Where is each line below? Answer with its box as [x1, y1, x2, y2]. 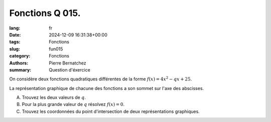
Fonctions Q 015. [9, 7, 81, 18]
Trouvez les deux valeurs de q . [22, 94, 86, 100]
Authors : [9, 60, 29, 66]
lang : [9, 25, 21, 31]
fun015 [49, 45, 63, 52]
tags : [9, 39, 21, 45]
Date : [9, 31, 21, 37]
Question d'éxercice [49, 66, 90, 72]
